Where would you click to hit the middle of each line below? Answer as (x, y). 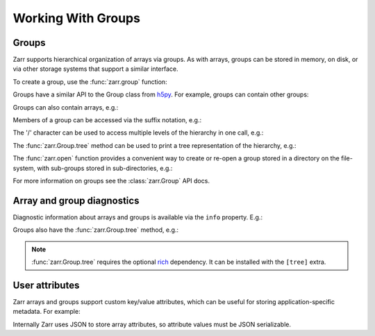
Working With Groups (76, 18)
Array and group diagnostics (76, 200)
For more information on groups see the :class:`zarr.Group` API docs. (111, 180)
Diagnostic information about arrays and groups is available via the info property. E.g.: (138, 217)
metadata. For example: (47, 312)
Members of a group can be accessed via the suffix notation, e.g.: (107, 120)
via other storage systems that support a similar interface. (95, 69)
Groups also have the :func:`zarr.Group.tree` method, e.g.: (96, 230)
